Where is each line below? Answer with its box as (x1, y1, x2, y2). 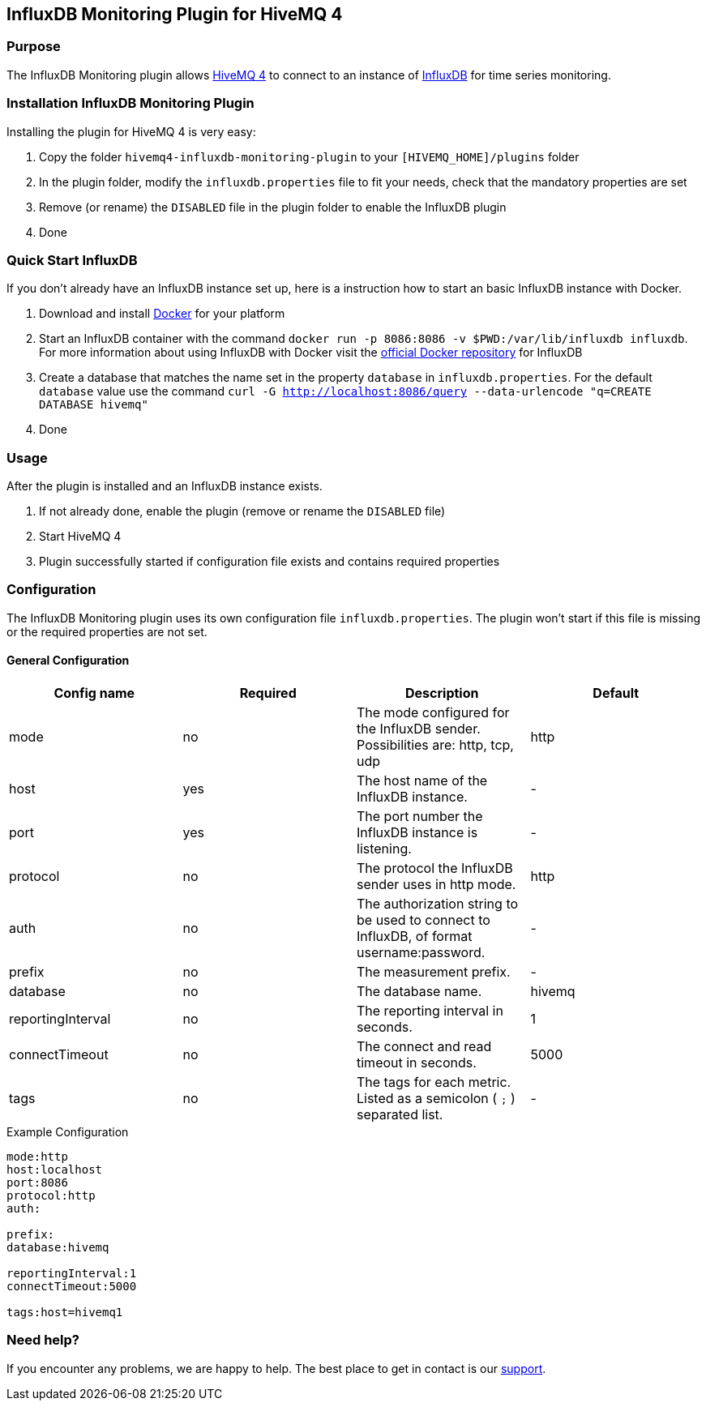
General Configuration (6, 653, 130, 668)
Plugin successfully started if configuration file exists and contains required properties (39, 554, 500, 569)
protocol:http (6, 1189, 96, 1203)
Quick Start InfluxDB (6, 251, 138, 268)
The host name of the (357, 772, 488, 789)
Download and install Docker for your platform (39, 306, 285, 321)
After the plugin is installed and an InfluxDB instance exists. (6, 479, 323, 494)
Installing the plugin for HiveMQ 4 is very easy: (6, 124, 256, 139)
